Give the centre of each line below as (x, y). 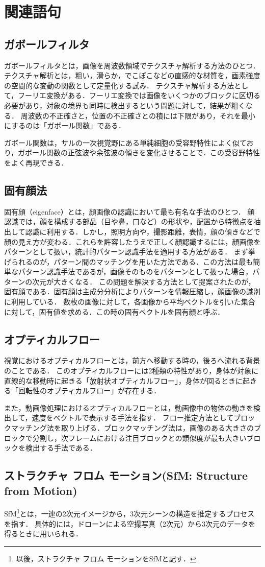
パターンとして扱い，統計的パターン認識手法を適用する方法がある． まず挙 (130, 252)
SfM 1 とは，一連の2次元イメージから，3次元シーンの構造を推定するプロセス (129, 513)
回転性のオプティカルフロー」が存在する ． (89, 391)
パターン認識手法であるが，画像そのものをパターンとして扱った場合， (135, 271)
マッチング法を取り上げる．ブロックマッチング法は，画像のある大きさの (132, 428)
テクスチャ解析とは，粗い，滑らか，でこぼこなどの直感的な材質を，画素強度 (132, 75)
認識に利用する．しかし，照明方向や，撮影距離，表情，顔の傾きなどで (143, 231)
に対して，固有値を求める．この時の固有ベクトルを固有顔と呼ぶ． (114, 311)
